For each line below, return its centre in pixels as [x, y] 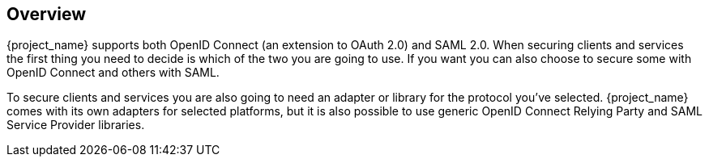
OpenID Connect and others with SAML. [113, 73]
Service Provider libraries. [76, 125]
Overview [47, 14]
